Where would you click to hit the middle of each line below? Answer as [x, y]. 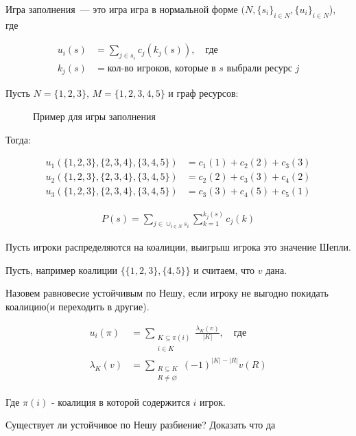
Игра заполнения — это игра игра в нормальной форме [122, 9]
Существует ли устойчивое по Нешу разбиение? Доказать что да [141, 425]
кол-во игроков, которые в [162, 68]
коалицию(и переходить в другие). [78, 306]
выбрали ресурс [259, 68]
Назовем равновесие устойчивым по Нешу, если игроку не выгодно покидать [167, 293]
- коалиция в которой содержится [121, 401]
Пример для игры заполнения [94, 116]
